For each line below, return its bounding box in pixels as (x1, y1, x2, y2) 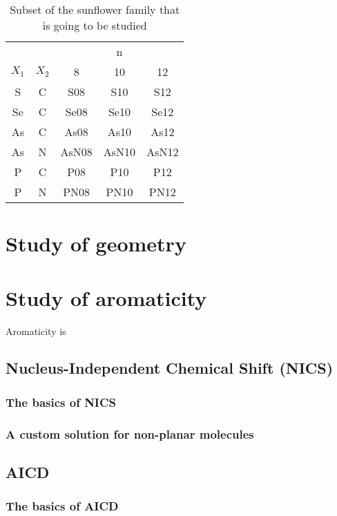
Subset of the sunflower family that (10, 1, 180, 17)
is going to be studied (42, 17, 147, 33)
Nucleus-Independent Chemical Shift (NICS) (6, 357, 334, 379)
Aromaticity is (6, 323, 66, 338)
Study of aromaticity (6, 283, 207, 312)
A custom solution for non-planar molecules (6, 425, 254, 442)
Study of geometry (6, 229, 186, 258)
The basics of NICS (6, 393, 117, 410)
